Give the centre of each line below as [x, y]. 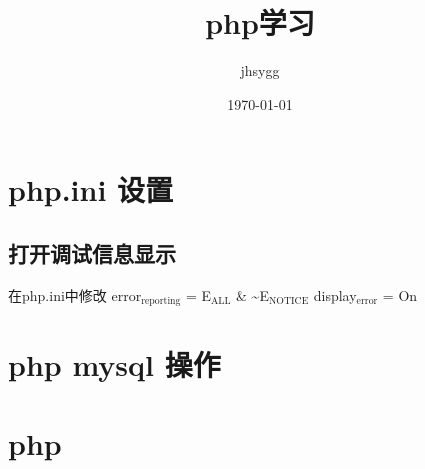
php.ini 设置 [91, 189]
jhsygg [260, 70]
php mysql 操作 [114, 364]
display [335, 294]
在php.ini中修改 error [75, 294]
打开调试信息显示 [92, 252]
